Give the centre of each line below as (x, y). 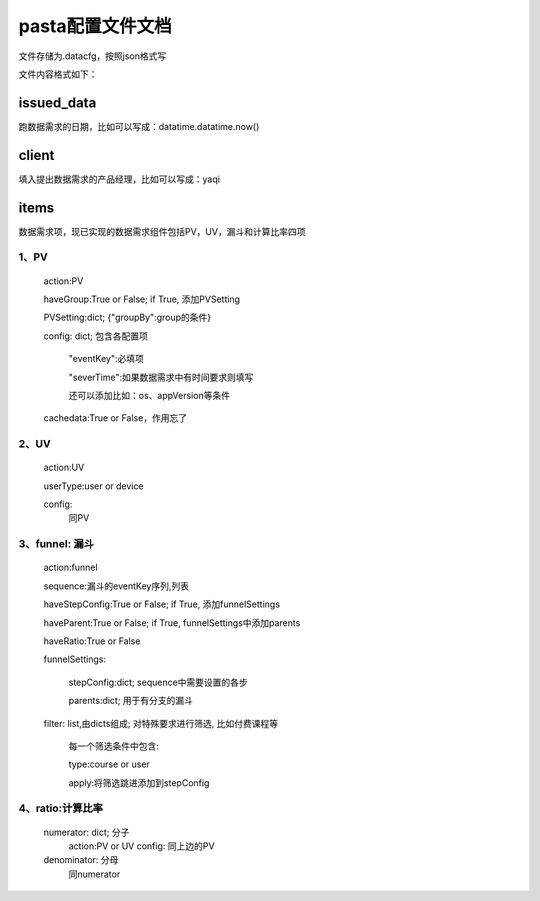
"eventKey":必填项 (106, 359)
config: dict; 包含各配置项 (96, 336)
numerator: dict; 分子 (86, 832)
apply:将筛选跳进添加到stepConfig (139, 782)
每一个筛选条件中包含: (114, 746)
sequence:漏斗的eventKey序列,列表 (116, 586)
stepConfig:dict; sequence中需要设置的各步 (158, 682)
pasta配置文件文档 (95, 26)
